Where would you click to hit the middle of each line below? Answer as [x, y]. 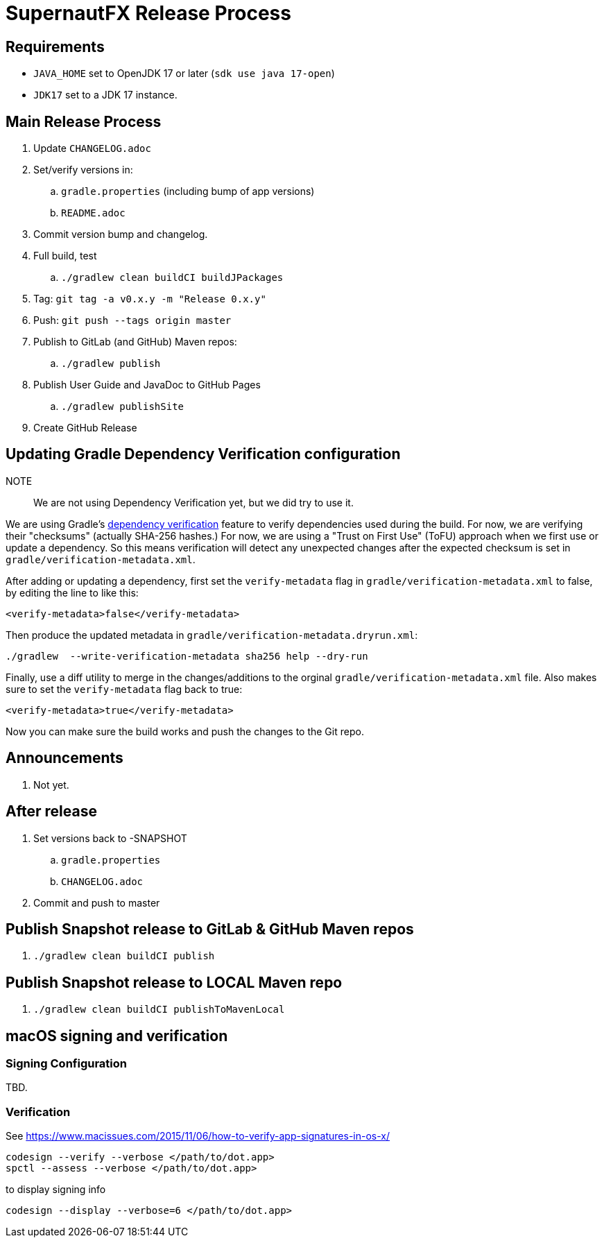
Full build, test [65, 256]
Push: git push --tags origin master [132, 320]
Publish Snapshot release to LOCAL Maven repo [174, 982]
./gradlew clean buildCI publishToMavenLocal [159, 1010]
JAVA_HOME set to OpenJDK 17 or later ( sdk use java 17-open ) [184, 74]
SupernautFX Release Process [148, 13]
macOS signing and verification [117, 1036]
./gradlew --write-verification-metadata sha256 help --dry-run [187, 656]
